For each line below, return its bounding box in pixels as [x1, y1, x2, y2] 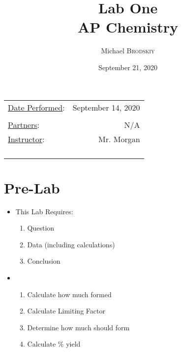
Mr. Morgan [98, 133, 140, 145]
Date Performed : [8, 101, 65, 113]
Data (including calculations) [27, 239, 115, 249]
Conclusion [27, 256, 61, 266]
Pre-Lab [4, 177, 60, 197]
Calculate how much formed [27, 289, 112, 299]
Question [27, 223, 55, 233]
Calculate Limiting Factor [27, 306, 105, 316]
